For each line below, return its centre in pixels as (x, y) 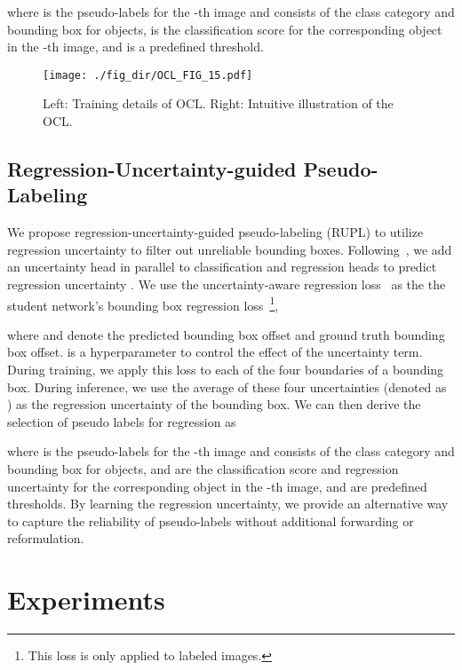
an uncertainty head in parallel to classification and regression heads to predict (222, 267)
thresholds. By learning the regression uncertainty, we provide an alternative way (228, 504)
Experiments (86, 599)
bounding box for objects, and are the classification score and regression (203, 469)
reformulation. (46, 538)
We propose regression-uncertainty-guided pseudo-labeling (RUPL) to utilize (215, 232)
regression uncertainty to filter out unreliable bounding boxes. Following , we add (230, 249)
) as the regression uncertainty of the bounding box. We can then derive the (214, 404)
